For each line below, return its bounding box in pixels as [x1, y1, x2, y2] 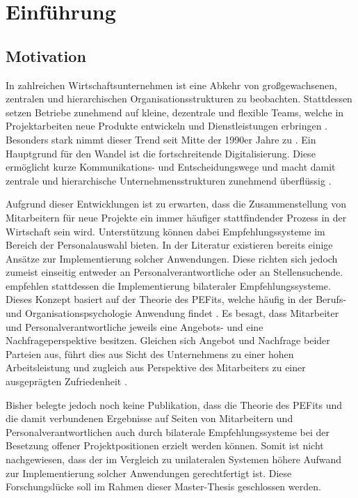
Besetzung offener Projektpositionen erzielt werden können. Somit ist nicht [6, 438, 324, 453]
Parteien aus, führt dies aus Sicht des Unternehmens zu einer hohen [6, 346, 294, 361]
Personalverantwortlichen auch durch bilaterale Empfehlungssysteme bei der [6, 424, 330, 439]
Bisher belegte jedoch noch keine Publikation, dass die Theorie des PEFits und [6, 397, 343, 412]
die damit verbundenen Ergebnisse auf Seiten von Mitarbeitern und [6, 411, 293, 426]
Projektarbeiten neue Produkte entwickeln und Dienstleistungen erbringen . [6, 118, 328, 133]
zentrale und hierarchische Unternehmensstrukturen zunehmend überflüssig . [6, 173, 332, 187]
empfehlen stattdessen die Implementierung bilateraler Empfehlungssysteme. [6, 278, 331, 293]
